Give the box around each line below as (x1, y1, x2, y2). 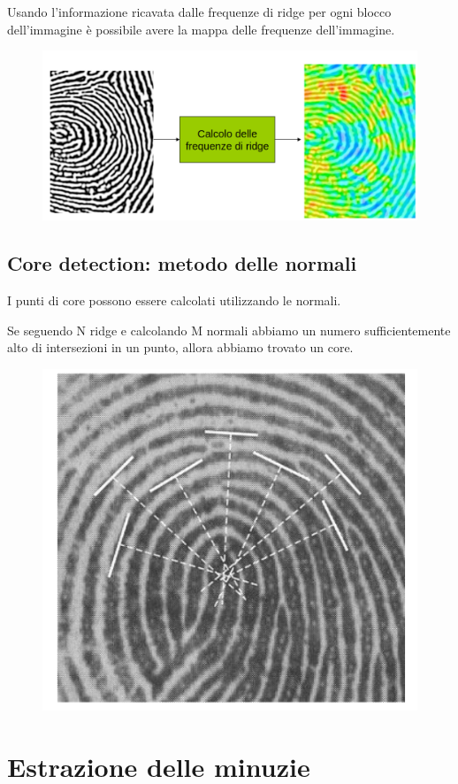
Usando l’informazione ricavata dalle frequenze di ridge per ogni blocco (7, 3, 392, 20)
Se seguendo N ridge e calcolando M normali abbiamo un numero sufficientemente (7, 320, 451, 339)
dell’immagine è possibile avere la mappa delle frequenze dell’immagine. (7, 19, 395, 38)
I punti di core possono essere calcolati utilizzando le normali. (7, 291, 341, 310)
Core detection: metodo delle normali (7, 250, 357, 277)
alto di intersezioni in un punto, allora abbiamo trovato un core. (7, 338, 354, 357)
